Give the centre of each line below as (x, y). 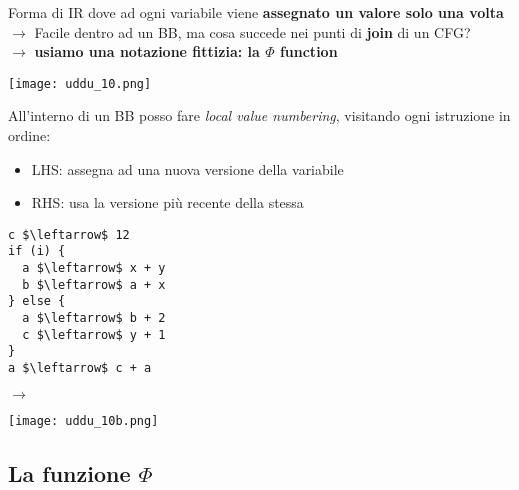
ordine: (29, 135)
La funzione (69, 472)
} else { (37, 301)
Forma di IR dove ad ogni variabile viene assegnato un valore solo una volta (256, 12)
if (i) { (37, 251)
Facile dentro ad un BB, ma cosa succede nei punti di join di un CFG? (252, 31)
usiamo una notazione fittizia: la (147, 51)
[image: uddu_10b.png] (83, 420)
